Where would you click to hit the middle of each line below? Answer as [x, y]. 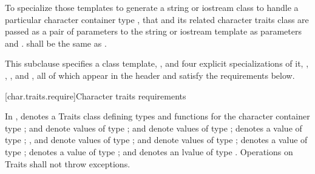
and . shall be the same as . [56, 43]
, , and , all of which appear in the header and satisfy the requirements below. [150, 75]
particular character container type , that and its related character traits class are [157, 19]
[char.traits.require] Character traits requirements [96, 95]
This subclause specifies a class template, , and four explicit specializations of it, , [157, 63]
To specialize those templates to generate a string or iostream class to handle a [152, 7]
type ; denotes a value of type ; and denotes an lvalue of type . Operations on [149, 151]
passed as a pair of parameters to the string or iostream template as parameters [153, 31]
